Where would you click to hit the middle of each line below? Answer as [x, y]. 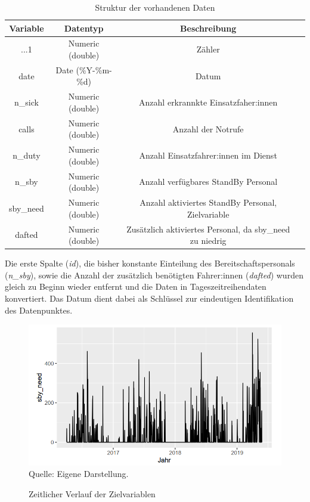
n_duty [27, 155]
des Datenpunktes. [39, 310]
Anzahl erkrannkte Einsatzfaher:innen [208, 102]
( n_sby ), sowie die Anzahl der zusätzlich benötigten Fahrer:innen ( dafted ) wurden [154, 275]
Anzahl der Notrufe [208, 128]
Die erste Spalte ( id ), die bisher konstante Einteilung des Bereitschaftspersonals [150, 263]
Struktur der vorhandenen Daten [155, 7]
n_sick [26, 102]
